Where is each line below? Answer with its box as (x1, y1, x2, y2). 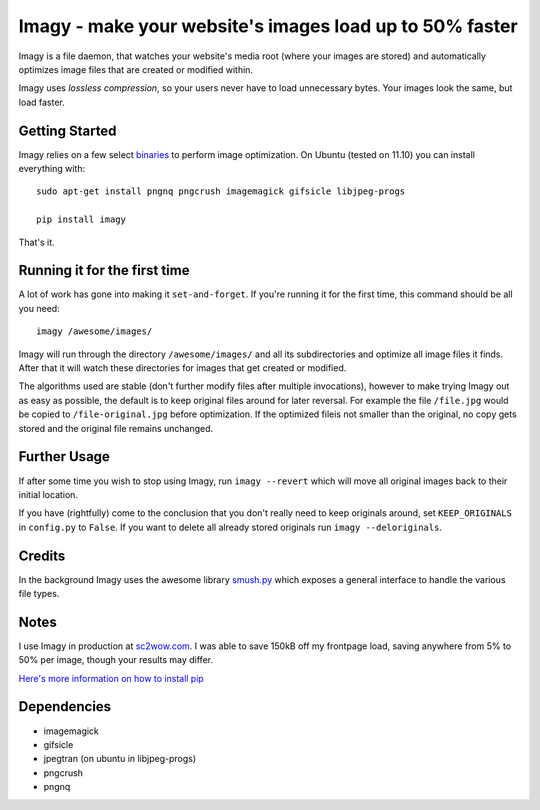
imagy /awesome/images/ (36, 326, 153, 337)
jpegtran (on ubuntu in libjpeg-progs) (43, 753, 197, 765)
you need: (18, 302, 60, 314)
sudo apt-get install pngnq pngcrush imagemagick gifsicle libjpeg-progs (36, 186, 406, 197)
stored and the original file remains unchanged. (18, 422, 214, 434)
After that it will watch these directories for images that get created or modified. (18, 362, 347, 374)
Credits (18, 547, 66, 564)
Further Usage (18, 448, 110, 465)
